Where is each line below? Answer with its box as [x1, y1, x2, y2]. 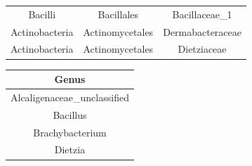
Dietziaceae [178, 41, 227, 56]
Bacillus [53, 107, 87, 122]
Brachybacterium [33, 124, 107, 139]
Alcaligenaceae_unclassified [11, 89, 129, 104]
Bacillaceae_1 [172, 6, 232, 21]
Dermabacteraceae [163, 24, 241, 39]
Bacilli [28, 6, 56, 21]
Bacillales [98, 6, 139, 21]
